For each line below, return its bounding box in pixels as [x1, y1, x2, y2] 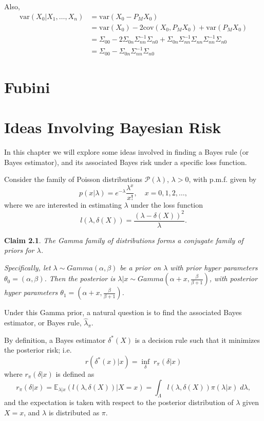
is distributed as [48, 407, 100, 417]
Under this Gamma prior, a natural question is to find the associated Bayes [4, 307, 242, 318]
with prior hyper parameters [170, 262, 258, 272]
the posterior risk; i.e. [4, 344, 72, 355]
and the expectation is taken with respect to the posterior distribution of [4, 397, 234, 408]
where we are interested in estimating [4, 199, 122, 210]
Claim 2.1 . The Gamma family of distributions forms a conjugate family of [4, 234, 243, 245]
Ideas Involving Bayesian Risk [4, 117, 221, 138]
